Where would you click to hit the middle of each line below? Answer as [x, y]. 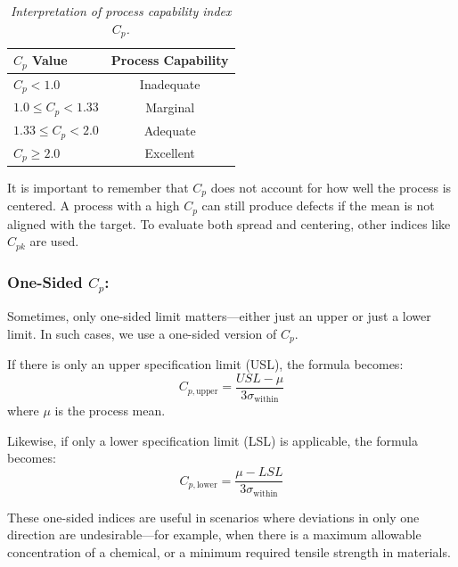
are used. [54, 241]
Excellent [170, 153]
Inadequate [170, 84]
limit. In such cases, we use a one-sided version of [142, 333]
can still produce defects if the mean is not [318, 205]
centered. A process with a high [94, 205]
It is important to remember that [98, 187]
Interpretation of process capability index [121, 11]
